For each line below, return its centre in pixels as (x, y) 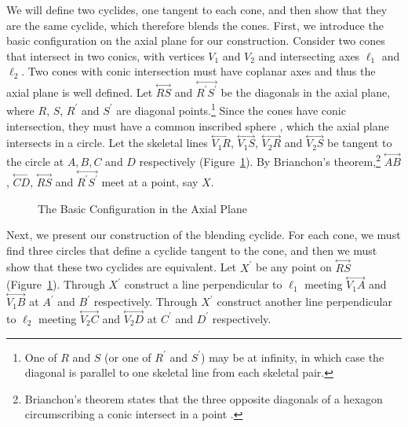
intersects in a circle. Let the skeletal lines (107, 143)
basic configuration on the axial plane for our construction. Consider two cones (196, 40)
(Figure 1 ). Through (56, 284)
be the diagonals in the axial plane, (306, 92)
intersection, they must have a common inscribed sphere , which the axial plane (198, 125)
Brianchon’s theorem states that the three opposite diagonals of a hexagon (204, 398)
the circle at (35, 161)
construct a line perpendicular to (203, 284)
